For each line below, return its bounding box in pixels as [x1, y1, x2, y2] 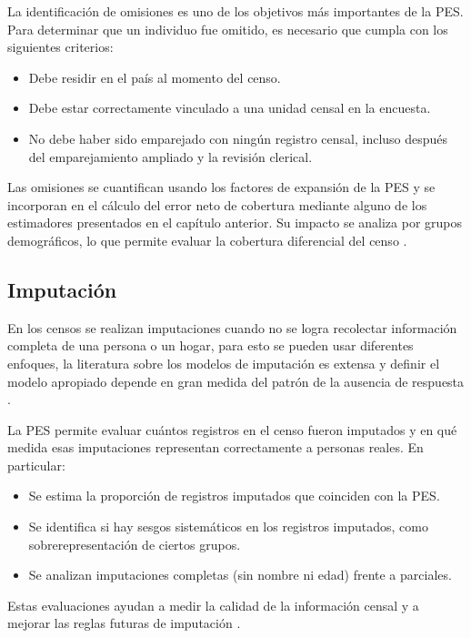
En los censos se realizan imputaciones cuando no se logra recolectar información [7, 318, 457, 337]
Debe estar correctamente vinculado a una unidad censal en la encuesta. [28, 98, 431, 117]
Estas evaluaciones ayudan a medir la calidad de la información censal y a [7, 595, 419, 614]
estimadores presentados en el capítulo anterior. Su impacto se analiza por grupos [7, 213, 463, 232]
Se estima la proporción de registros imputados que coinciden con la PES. [28, 486, 440, 505]
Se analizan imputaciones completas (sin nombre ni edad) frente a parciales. [28, 565, 452, 584]
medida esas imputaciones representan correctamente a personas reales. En [7, 438, 424, 457]
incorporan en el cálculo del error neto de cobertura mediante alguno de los [7, 195, 427, 214]
